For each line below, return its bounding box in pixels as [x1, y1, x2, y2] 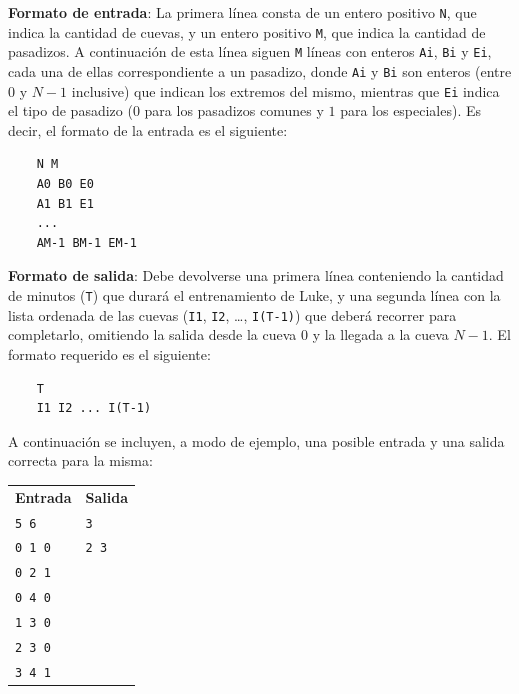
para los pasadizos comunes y [144, 100, 324, 121]
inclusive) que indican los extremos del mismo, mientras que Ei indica [71, 80, 500, 101]
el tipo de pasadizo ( [8, 100, 133, 121]
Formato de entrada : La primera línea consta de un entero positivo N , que [8, 2, 477, 22]
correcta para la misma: [8, 450, 153, 471]
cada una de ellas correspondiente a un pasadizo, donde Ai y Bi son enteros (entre [8, 60, 512, 81]
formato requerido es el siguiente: [8, 343, 211, 364]
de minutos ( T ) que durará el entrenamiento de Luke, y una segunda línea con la [8, 285, 501, 306]
